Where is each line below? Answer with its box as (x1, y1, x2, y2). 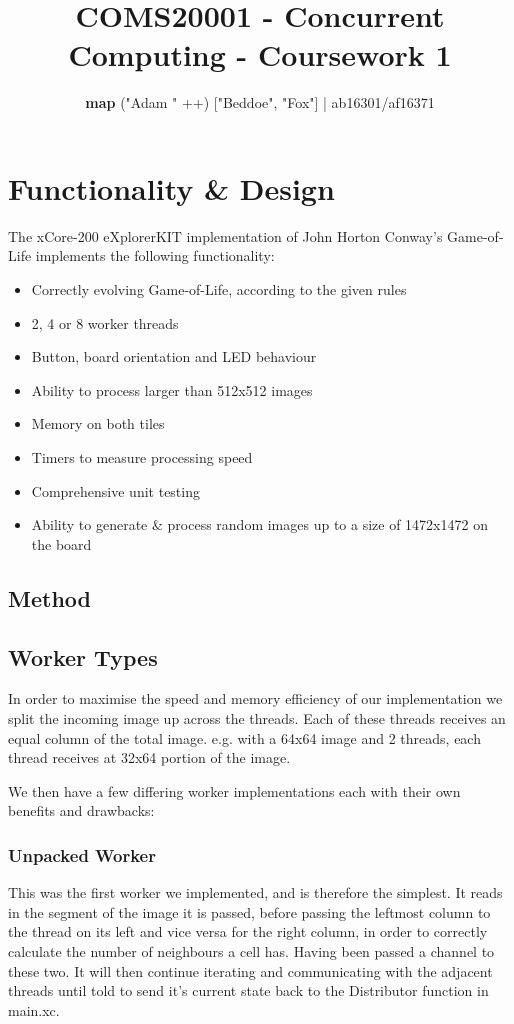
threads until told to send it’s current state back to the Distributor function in (8, 980, 489, 1001)
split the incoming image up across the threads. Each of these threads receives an (8, 707, 506, 728)
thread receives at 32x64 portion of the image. (8, 747, 291, 768)
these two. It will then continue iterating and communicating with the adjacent (8, 960, 493, 981)
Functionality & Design (8, 167, 335, 208)
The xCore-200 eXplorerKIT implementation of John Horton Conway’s (8, 225, 443, 246)
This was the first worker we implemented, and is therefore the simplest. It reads (8, 882, 503, 903)
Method (8, 582, 91, 613)
